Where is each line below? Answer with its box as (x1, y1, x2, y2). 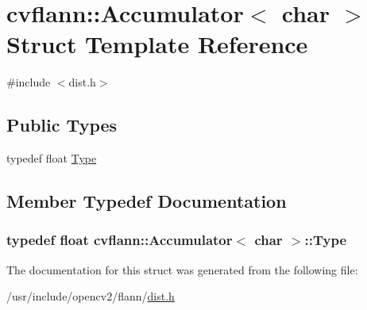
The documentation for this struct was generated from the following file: (6, 261, 358, 277)
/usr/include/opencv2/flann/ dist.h (6, 288, 175, 304)
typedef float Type (6, 150, 97, 166)
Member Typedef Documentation (6, 189, 287, 213)
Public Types (6, 113, 118, 137)
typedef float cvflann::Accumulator (6, 230, 233, 250)
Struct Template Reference (6, 28, 308, 60)
